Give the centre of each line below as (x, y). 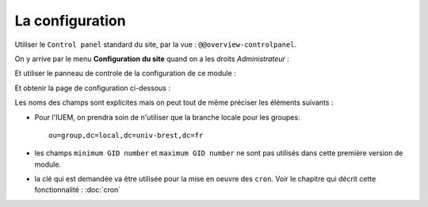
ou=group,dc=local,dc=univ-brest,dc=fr (126, 135)
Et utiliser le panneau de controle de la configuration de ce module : (126, 73)
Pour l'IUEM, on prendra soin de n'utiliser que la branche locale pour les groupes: (167, 117)
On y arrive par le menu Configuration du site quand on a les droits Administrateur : (152, 59)
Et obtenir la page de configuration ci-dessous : (92, 88)
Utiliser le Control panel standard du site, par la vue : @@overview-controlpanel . (156, 44)
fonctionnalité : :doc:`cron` (78, 190)
